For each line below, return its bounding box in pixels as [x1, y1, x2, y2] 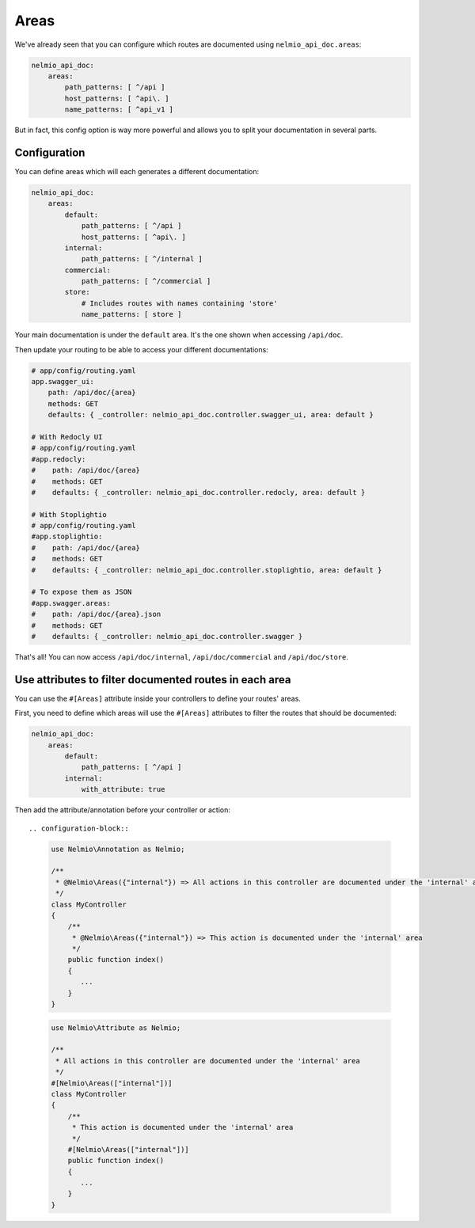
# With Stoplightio [31, 510, 107, 519]
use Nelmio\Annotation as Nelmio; [51, 844, 185, 854]
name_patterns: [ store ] [81, 310, 182, 319]
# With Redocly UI [31, 432, 103, 441]
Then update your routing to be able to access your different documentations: [14, 344, 268, 354]
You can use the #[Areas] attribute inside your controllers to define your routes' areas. [14, 694, 301, 703]
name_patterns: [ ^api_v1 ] [64, 105, 174, 114]
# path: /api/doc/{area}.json [31, 610, 161, 619]
